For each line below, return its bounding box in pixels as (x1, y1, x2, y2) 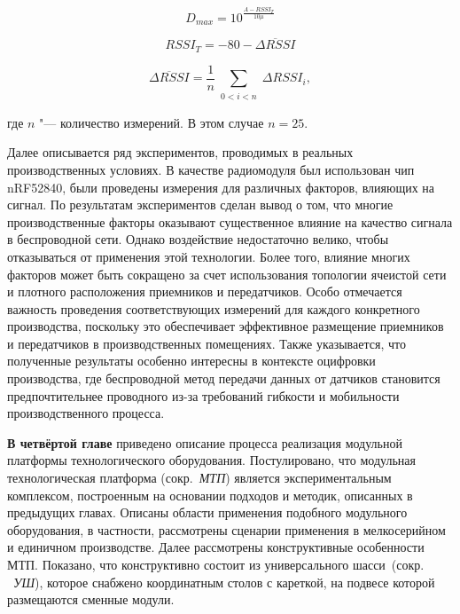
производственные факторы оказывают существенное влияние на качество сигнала (7, 212, 453, 231)
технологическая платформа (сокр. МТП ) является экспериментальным (7, 468, 392, 487)
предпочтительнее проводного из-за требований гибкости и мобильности (7, 386, 400, 405)
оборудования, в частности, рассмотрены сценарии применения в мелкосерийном (7, 520, 446, 539)
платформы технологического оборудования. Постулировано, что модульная (7, 451, 416, 469)
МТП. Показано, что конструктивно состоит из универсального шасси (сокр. (7, 555, 425, 573)
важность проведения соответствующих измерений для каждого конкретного (7, 299, 420, 318)
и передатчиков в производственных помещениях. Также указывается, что (7, 334, 406, 352)
